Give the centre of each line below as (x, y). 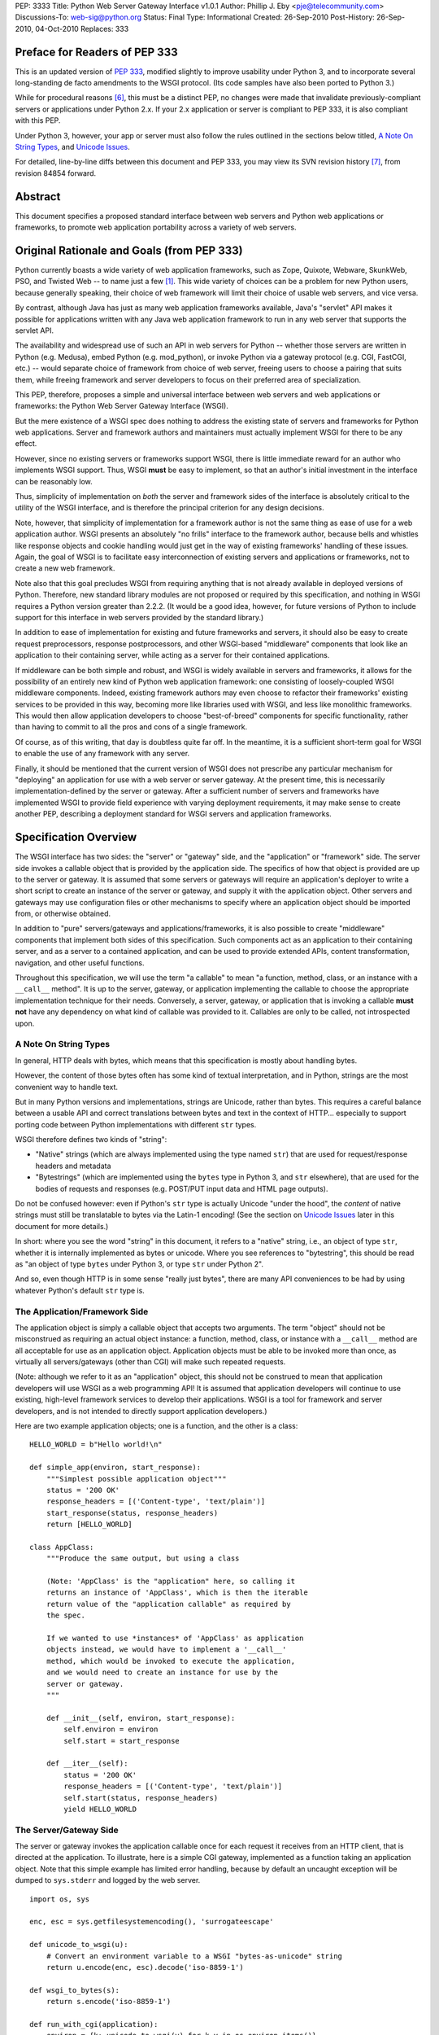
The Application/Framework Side (82, 1311)
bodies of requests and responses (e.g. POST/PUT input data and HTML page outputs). (182, 1188)
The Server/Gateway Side (67, 1830)
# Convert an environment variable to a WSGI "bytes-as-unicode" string (194, 1956)
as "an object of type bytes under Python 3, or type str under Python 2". (139, 1264)
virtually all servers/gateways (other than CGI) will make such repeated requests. (150, 1362)
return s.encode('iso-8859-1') (109, 2002)
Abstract (38, 197)
